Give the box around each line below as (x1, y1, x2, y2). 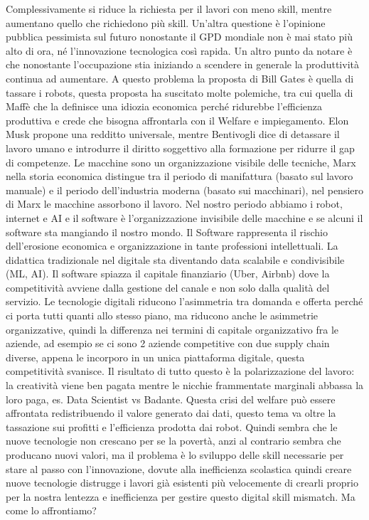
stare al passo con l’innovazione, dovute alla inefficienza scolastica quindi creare (6, 461, 352, 476)
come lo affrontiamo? (6, 503, 97, 518)
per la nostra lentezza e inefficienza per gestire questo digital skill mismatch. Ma (6, 489, 355, 504)
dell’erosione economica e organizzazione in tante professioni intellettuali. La (6, 238, 338, 253)
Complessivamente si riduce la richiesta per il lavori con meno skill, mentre (6, 1, 332, 16)
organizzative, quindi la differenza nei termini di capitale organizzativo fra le (6, 322, 339, 336)
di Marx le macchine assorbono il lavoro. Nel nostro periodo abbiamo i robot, (6, 196, 343, 211)
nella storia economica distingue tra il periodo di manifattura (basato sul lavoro (6, 169, 353, 184)
